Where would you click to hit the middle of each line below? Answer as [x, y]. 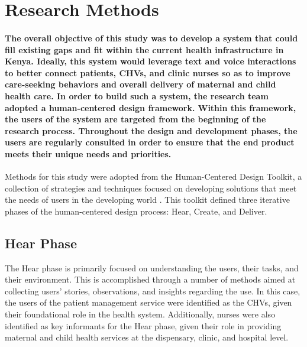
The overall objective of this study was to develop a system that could [151, 38]
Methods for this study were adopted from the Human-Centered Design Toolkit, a [153, 176]
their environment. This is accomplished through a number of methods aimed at [150, 279]
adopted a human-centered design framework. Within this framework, [151, 107]
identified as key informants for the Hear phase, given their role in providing [143, 325]
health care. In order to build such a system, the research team [137, 95]
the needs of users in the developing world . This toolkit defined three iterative [147, 200]
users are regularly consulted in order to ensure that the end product [150, 142]
